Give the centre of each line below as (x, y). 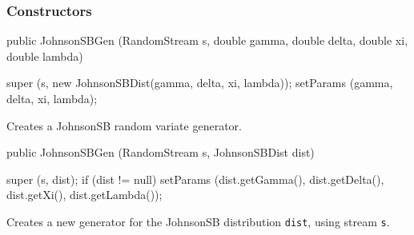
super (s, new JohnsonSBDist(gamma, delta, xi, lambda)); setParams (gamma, (200, 83)
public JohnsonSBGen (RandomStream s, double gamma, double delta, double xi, (207, 40)
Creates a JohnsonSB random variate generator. (124, 125)
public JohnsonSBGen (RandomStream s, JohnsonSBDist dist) (161, 152)
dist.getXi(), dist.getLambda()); (84, 195)
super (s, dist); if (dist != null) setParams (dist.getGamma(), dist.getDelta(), (195, 179)
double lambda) (45, 56)
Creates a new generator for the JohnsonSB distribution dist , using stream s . (198, 221)
